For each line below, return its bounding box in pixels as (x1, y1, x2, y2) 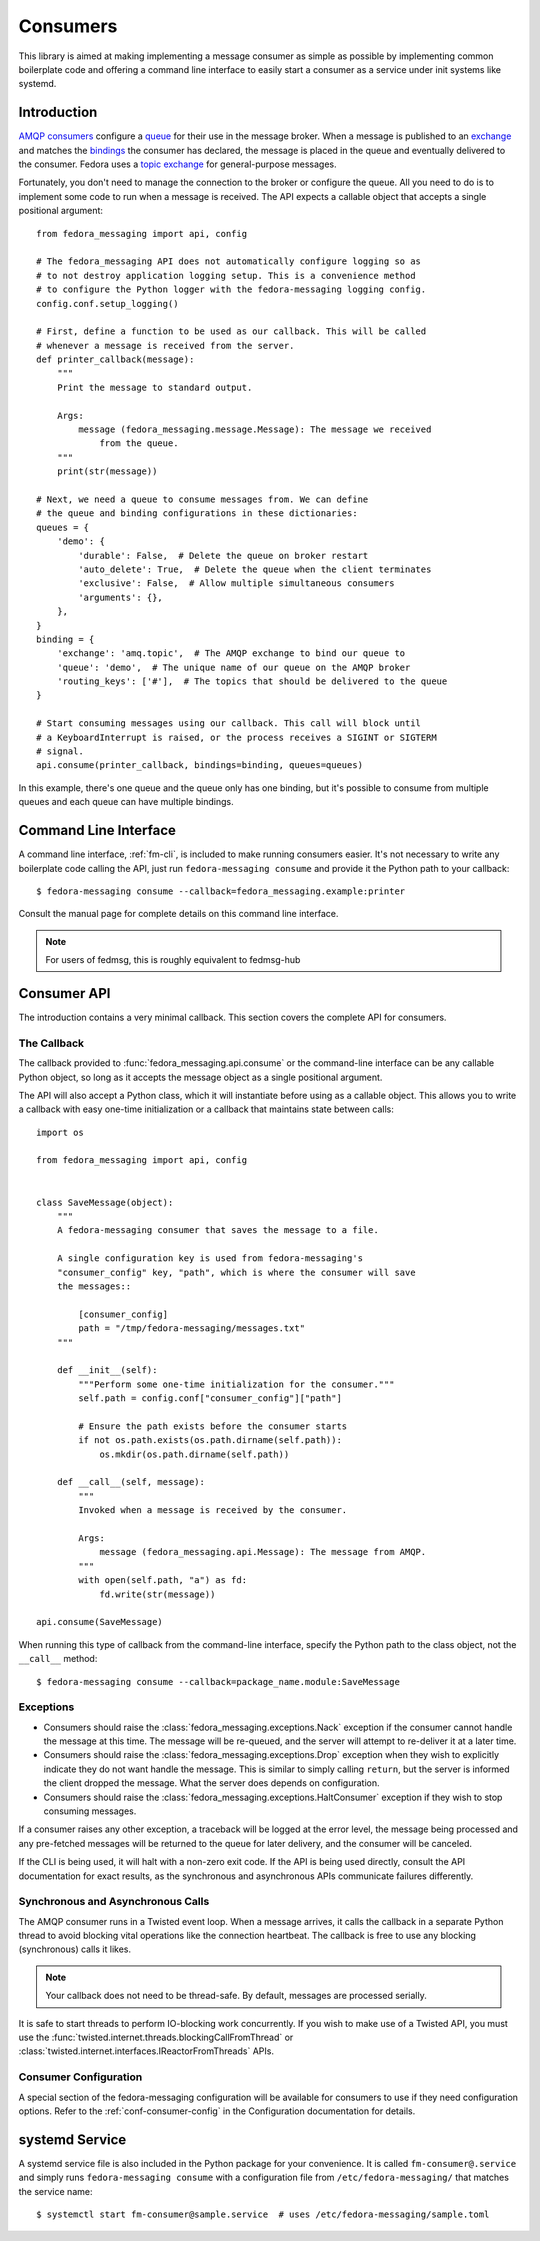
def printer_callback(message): (36, 354, 195, 365)
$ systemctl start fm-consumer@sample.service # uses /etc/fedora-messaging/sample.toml (36, 2209, 490, 2220)
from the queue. (99, 438, 179, 449)
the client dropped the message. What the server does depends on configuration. (43, 1777, 380, 1789)
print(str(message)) (56, 466, 158, 477)
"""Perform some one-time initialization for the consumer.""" (78, 1378, 395, 1390)
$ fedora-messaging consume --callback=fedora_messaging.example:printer (36, 885, 406, 897)
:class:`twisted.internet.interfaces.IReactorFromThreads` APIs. (18, 2045, 275, 2057)
